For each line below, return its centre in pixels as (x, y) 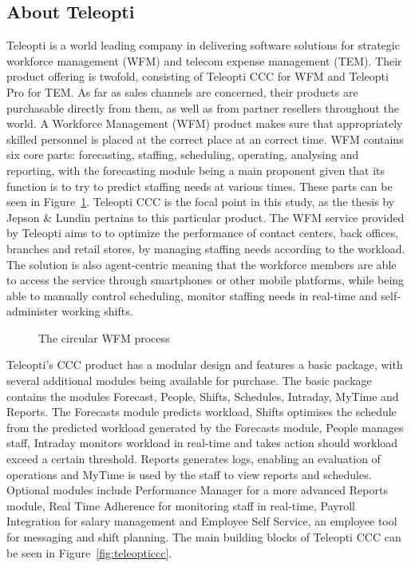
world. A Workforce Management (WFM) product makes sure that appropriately (205, 123)
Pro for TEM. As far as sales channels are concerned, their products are (182, 91)
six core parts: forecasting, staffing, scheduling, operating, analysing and (183, 155)
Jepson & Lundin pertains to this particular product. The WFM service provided (205, 217)
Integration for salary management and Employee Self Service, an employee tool (202, 521)
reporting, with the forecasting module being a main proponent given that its (196, 170)
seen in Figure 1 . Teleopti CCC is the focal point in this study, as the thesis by (201, 202)
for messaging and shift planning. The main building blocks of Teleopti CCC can (204, 537)
